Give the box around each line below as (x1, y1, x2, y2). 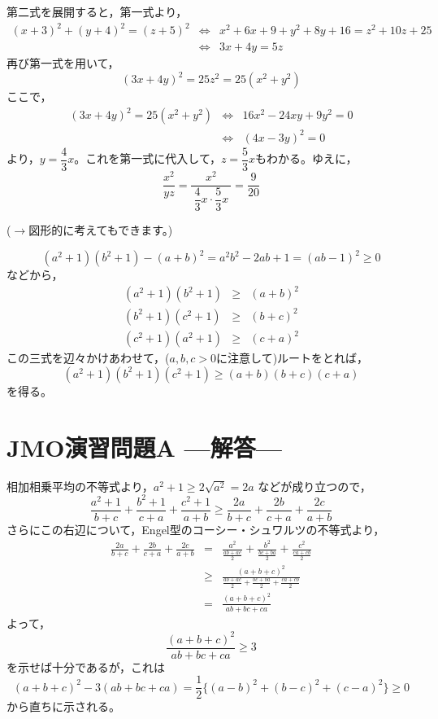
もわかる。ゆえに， (255, 150, 358, 167)
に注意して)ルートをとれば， (216, 349, 369, 366)
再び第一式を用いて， (7, 55, 119, 72)
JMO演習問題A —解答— (7, 430, 282, 463)
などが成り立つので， (258, 477, 371, 494)
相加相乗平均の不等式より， (7, 477, 154, 494)
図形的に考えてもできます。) (28, 221, 173, 239)
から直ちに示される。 (7, 698, 120, 715)
